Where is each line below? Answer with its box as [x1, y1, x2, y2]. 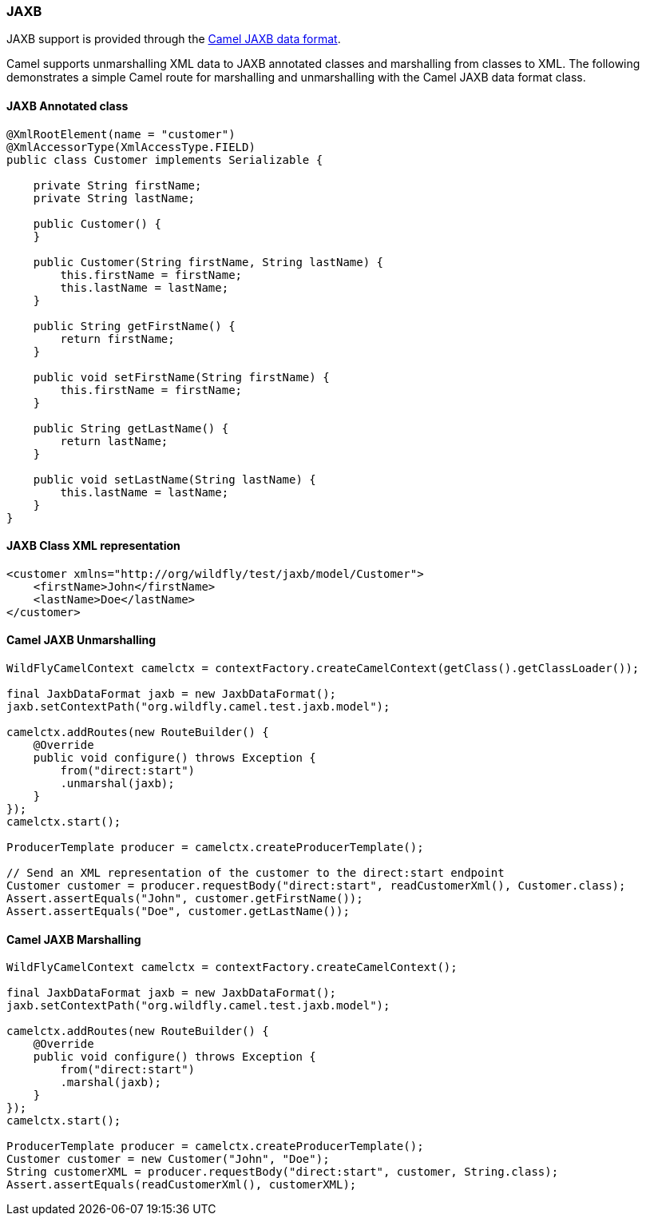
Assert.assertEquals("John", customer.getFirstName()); [6, 892, 363, 906]
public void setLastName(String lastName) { [33, 472, 316, 486]
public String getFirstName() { [33, 319, 236, 332]
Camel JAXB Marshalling [6, 932, 141, 946]
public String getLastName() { [33, 421, 229, 435]
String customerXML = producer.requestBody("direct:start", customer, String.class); [6, 1165, 559, 1179]
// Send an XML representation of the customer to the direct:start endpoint [6, 866, 505, 880]
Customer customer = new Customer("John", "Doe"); [6, 1152, 330, 1166]
